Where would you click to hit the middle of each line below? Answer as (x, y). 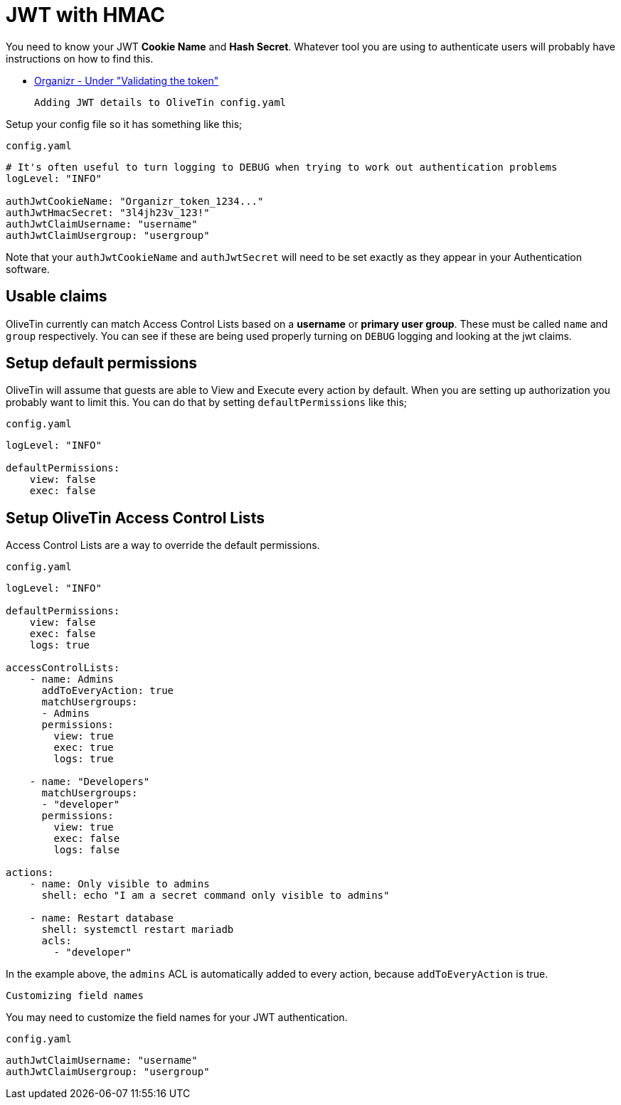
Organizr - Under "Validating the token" (127, 80)
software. (28, 269)
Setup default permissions (102, 363)
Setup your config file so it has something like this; (124, 124)
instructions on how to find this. (80, 58)
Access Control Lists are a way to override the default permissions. (163, 545)
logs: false (87, 850)
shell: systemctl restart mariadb (138, 930)
